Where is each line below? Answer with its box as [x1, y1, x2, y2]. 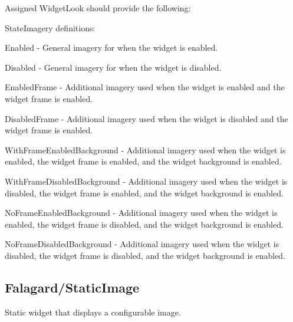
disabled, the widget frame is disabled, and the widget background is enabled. [5, 249, 286, 261]
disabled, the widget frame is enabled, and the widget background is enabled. [5, 186, 284, 199]
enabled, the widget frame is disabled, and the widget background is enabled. [5, 218, 284, 230]
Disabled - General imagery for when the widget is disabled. [5, 61, 222, 73]
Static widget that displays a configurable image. [5, 305, 181, 318]
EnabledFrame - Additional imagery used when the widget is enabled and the [5, 81, 285, 93]
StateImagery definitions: [5, 21, 96, 34]
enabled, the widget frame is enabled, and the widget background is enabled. [5, 155, 282, 167]
